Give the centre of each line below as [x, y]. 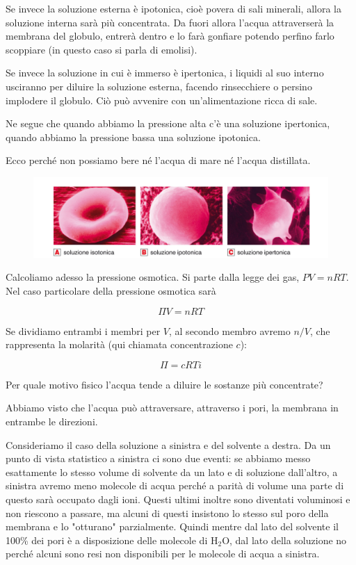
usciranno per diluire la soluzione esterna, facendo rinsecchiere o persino [159, 86]
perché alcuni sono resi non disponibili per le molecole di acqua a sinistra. [163, 554]
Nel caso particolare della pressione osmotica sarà [111, 291]
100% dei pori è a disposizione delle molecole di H [112, 540]
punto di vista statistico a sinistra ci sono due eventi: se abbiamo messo [158, 458]
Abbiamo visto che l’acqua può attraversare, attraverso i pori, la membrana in [172, 408]
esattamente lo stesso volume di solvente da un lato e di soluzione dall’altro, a [172, 472]
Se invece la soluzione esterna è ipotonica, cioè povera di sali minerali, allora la [173, 8]
